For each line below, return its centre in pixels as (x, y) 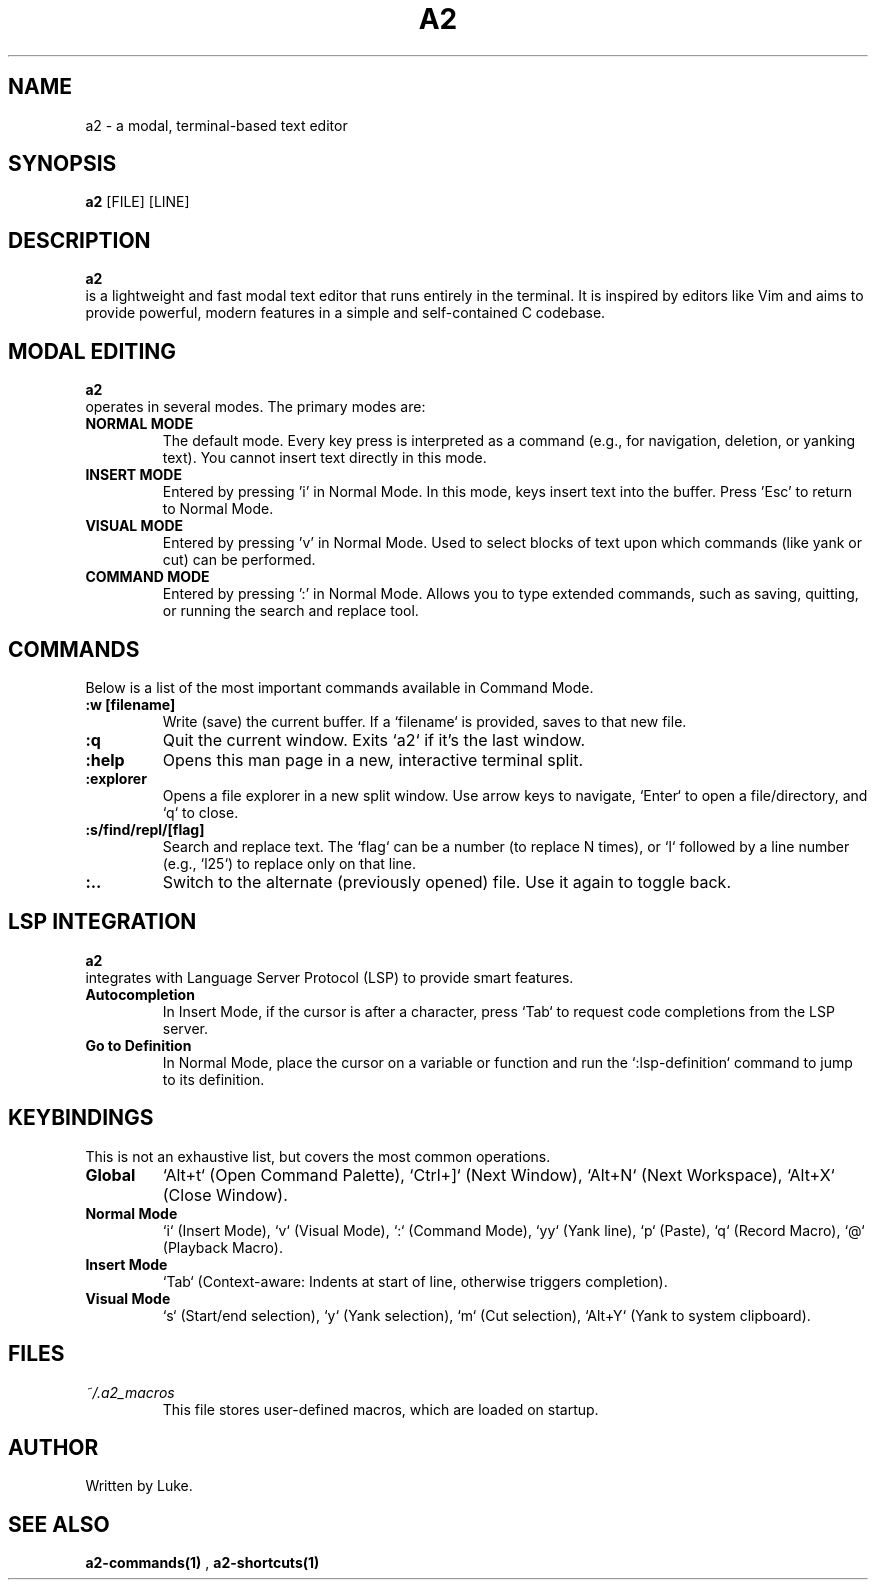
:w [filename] (130, 704)
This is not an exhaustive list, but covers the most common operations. (318, 1156)
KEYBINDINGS (81, 1118)
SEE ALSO (59, 1524)
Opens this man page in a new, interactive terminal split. (373, 759)
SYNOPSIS (62, 164)
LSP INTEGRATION (102, 922)
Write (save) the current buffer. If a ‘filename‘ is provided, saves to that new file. (424, 721)
